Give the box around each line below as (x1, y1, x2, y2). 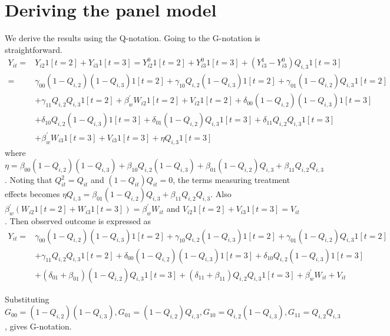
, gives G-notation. (5, 320, 72, 332)
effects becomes (5, 188, 60, 200)
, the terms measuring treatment (173, 174, 290, 186)
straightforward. (5, 43, 62, 55)
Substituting (5, 292, 49, 305)
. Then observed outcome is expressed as (5, 214, 151, 227)
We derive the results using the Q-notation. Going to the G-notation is (5, 32, 260, 44)
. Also (210, 188, 232, 200)
